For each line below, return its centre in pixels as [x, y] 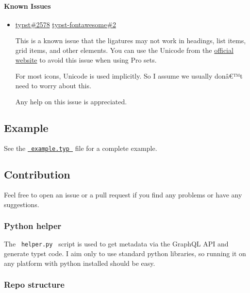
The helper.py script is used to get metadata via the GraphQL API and [116, 244]
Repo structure [34, 285]
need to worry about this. [53, 85]
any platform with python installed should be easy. [80, 263]
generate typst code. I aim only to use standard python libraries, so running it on [125, 253]
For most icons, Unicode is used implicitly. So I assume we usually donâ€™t [129, 76]
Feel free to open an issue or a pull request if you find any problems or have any [123, 195]
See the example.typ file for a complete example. [81, 148]
